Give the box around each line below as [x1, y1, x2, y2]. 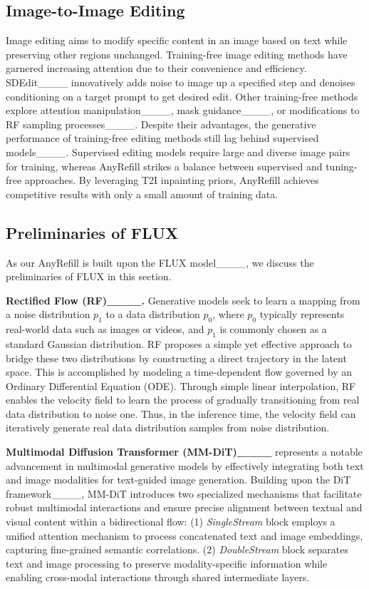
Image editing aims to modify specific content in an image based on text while [6, 33, 348, 48]
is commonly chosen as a [219, 322, 327, 337]
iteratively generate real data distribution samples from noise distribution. [6, 420, 330, 435]
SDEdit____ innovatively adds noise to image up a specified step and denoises [6, 74, 355, 89]
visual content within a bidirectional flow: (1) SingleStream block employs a [6, 514, 336, 529]
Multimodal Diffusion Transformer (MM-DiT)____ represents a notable [6, 444, 363, 459]
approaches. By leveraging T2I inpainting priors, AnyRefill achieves [24, 173, 319, 188]
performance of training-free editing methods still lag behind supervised [6, 130, 319, 145]
